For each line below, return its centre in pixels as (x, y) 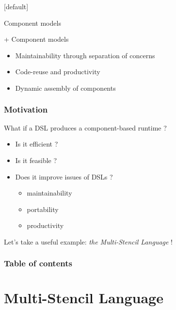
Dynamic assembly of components (65, 88)
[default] (16, 6)
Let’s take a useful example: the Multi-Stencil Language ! (88, 241)
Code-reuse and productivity (58, 72)
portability (43, 209)
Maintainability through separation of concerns (85, 55)
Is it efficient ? (37, 144)
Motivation (26, 109)
